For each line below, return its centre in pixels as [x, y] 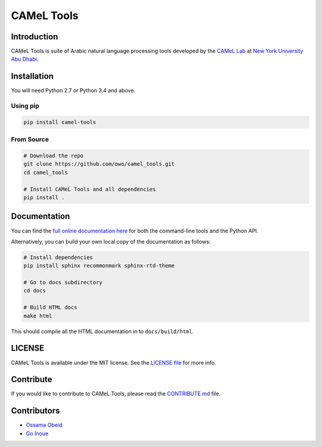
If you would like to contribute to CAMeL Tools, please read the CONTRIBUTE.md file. [116, 394]
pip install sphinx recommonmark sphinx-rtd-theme [99, 266]
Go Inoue [37, 433]
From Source [30, 139]
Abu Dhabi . [25, 59]
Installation [32, 77]
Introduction [35, 37]
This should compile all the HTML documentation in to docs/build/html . [102, 331]
